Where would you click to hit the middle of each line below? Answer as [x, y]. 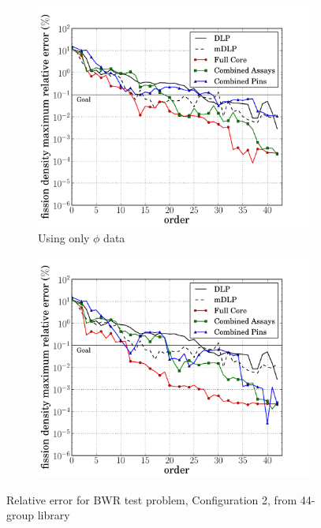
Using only [64, 238]
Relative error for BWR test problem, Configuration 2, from [152, 499]
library [54, 515]
